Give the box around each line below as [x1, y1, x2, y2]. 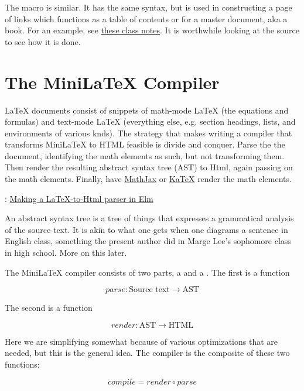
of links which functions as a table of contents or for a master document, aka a [5, 12, 288, 25]
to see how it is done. [5, 35, 81, 47]
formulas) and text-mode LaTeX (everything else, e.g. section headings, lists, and [5, 115, 296, 128]
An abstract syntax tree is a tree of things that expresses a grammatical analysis [5, 212, 294, 224]
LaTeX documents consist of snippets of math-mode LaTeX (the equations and [5, 104, 289, 116]
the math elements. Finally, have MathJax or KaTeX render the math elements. [5, 173, 292, 185]
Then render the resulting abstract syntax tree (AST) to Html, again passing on [5, 161, 293, 173]
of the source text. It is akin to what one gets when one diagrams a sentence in [5, 223, 288, 235]
